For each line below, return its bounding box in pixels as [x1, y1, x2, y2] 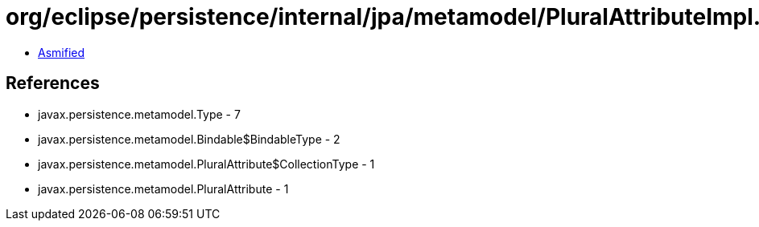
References [6, 73, 100, 94]
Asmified [38, 45, 85, 59]
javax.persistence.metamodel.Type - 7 [38, 107, 241, 121]
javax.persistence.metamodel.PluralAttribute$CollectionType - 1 [38, 156, 375, 171]
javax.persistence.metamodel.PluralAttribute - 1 [38, 181, 289, 196]
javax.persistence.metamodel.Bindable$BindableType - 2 [38, 132, 340, 146]
